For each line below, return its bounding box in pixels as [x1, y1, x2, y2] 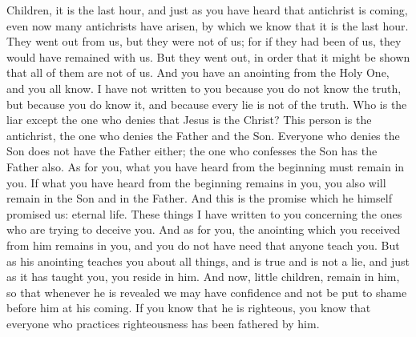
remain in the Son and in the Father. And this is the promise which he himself [6, 190, 392, 207]
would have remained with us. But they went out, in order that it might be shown [6, 48, 410, 65]
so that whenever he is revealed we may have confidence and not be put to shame [6, 283, 407, 300]
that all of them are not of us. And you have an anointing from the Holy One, [6, 64, 390, 81]
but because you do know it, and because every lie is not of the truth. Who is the [6, 95, 407, 112]
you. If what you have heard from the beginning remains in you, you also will [6, 174, 386, 191]
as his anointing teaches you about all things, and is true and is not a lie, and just [6, 252, 410, 269]
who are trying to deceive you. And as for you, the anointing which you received [6, 221, 401, 238]
